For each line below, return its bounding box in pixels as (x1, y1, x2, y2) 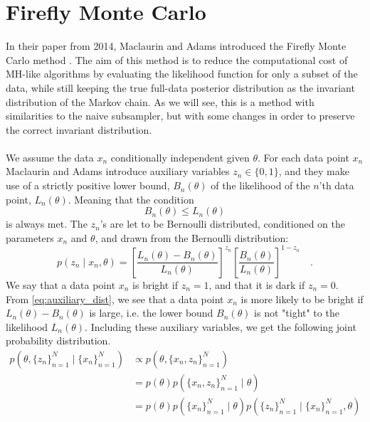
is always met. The (6, 216, 88, 231)
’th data (319, 178, 354, 193)
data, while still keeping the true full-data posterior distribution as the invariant (6, 80, 355, 95)
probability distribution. (6, 333, 111, 348)
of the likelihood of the (211, 178, 310, 193)
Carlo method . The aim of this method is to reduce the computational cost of (6, 52, 348, 67)
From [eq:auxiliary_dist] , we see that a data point (6, 291, 224, 306)
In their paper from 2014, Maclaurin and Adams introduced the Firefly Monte (6, 38, 347, 53)
